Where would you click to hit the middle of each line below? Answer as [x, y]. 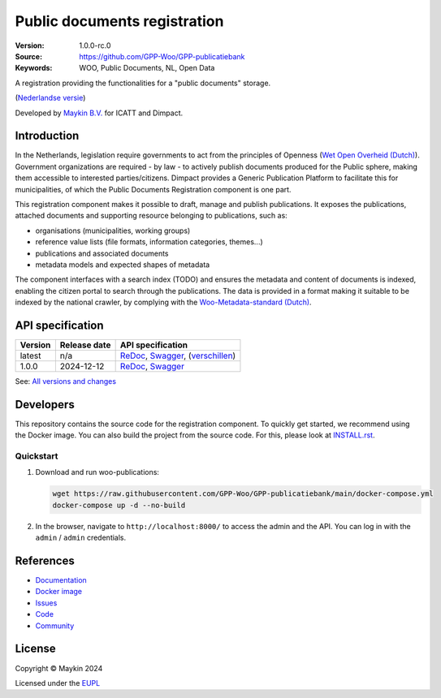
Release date [85, 345]
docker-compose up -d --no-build [119, 505]
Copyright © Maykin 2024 [59, 668]
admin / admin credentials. [81, 538]
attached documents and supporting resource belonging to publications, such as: [151, 216]
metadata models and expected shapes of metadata [123, 265]
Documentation [61, 580]
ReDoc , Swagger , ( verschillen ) [178, 355]
